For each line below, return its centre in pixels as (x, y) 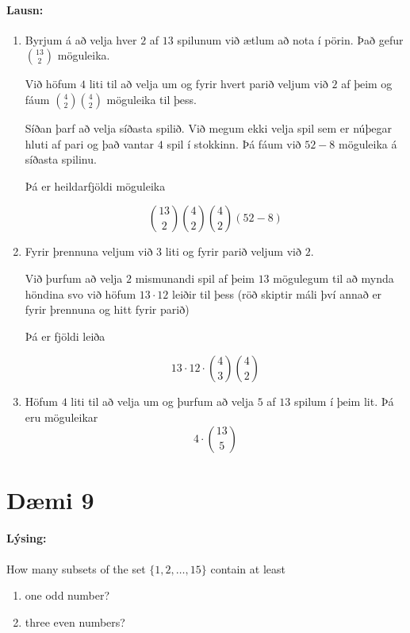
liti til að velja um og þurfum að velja (163, 401)
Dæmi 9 (50, 499)
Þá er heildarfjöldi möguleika (95, 185)
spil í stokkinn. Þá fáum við (234, 143)
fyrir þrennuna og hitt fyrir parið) (107, 309)
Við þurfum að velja (74, 278)
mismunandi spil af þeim (195, 278)
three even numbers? (75, 621)
